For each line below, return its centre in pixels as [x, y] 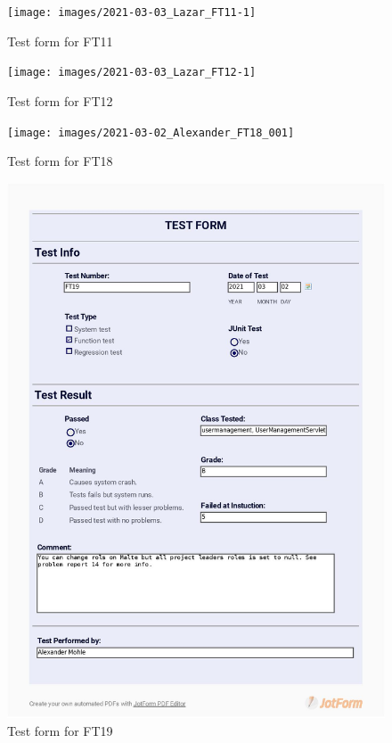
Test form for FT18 [60, 161]
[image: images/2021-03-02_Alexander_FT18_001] [151, 132]
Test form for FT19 [60, 730]
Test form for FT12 [60, 100]
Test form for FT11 [60, 41]
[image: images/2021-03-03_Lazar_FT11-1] [132, 12]
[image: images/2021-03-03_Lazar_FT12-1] [132, 73]
